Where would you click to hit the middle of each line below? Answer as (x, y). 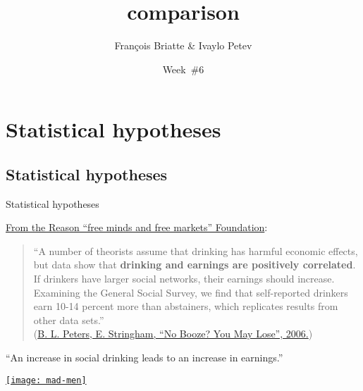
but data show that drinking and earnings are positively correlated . (195, 265)
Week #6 (183, 69)
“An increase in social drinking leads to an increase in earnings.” (144, 358)
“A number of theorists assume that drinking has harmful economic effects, (196, 250)
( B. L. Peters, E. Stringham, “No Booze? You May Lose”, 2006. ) (173, 334)
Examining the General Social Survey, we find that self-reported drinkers (191, 292)
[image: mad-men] (46, 380)
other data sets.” (69, 319)
